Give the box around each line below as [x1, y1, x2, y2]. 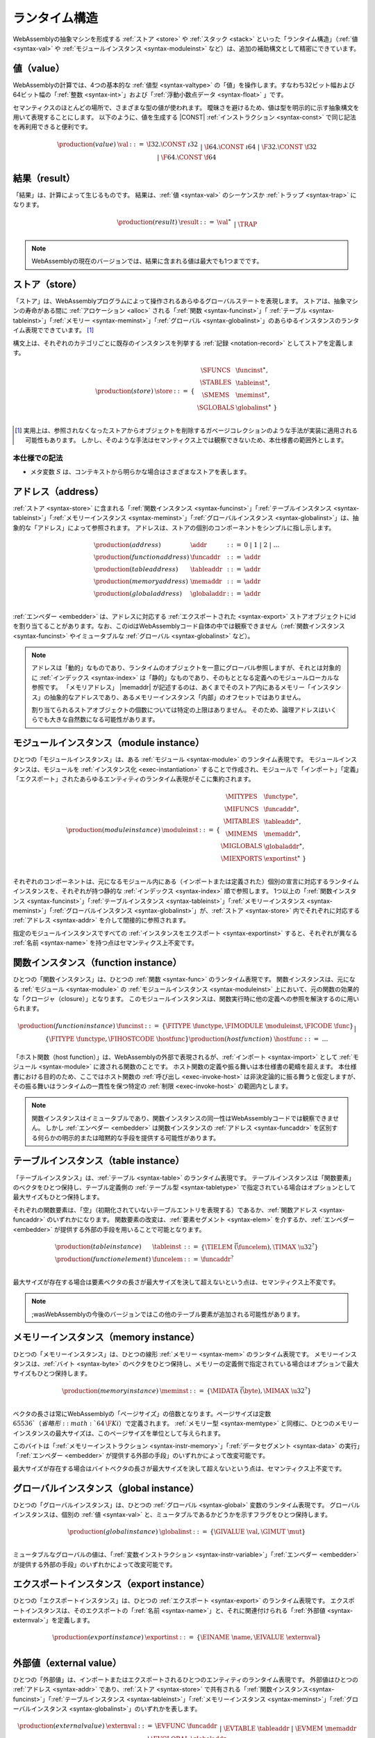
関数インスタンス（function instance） [12, 957, 182, 969]
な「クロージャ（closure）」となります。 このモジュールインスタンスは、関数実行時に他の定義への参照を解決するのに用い [12, 994, 360, 1002]
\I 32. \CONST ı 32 [146, 140, 198, 148]
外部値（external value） [12, 1657, 122, 1668]
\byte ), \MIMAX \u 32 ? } [242, 1386, 312, 1395]
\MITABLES [223, 818, 260, 825]
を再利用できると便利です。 [12, 122, 92, 131]
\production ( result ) [117, 218, 178, 226]
